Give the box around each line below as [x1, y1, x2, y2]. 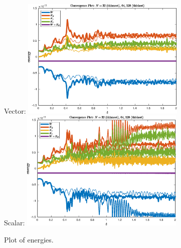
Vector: [4, 105, 26, 116]
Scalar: [4, 217, 25, 227]
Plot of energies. [4, 234, 54, 244]
